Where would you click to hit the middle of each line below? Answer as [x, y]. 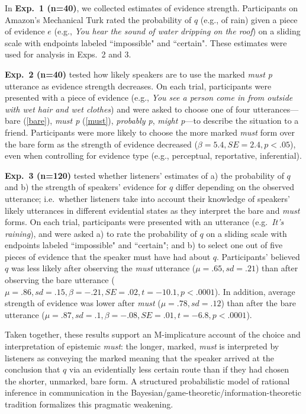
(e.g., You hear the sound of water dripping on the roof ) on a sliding [177, 31]
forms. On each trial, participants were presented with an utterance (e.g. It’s [144, 222]
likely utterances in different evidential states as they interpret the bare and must [152, 210]
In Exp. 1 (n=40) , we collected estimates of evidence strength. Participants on [152, 8]
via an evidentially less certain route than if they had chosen [179, 369]
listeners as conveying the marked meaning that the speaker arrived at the [140, 357]
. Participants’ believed [258, 256]
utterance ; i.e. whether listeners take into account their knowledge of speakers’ [147, 198]
